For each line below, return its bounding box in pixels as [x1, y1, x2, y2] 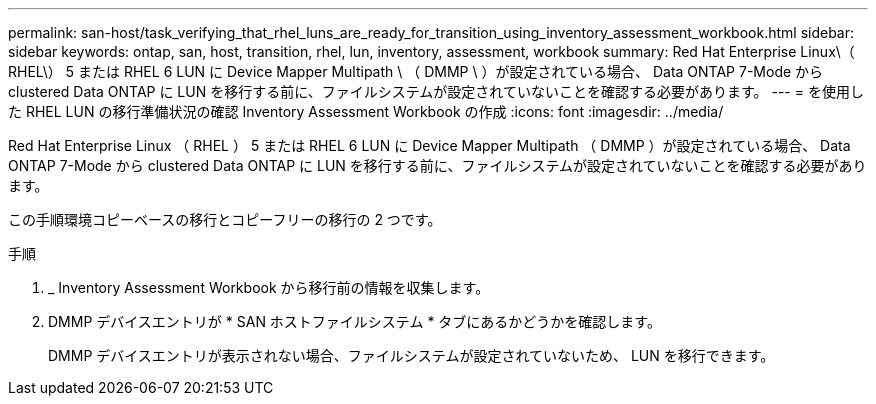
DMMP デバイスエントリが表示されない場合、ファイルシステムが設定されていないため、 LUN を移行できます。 [48, 347, 775, 364]
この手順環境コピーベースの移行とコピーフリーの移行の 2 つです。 [8, 211, 442, 228]
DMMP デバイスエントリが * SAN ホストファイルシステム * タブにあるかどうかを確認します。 [48, 313, 661, 330]
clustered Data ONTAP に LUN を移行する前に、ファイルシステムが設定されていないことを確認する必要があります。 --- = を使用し [8, 83, 864, 100]
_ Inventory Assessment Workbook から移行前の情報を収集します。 [48, 279, 490, 296]
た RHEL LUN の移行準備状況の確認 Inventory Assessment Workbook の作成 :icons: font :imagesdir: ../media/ [8, 103, 724, 120]
